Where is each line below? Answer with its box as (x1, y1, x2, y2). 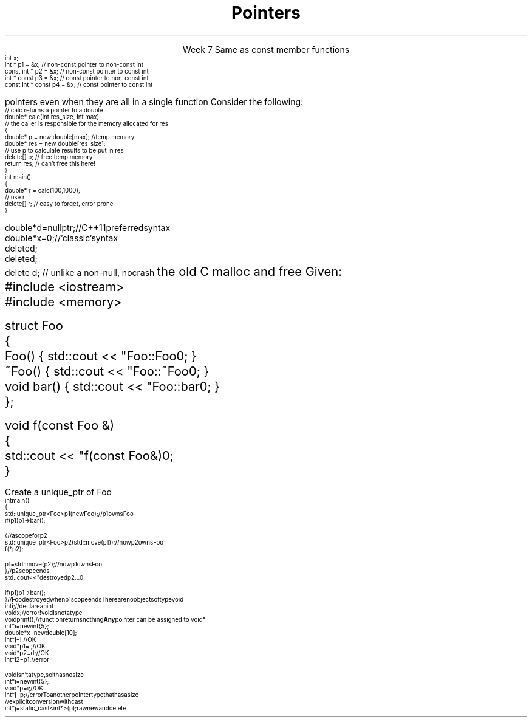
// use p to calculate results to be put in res (5, 146, 124, 154)
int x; (5, 54, 19, 61)
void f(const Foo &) (5, 417, 115, 433)
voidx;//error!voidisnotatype (5, 609, 83, 616)
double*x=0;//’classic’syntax (5, 232, 118, 243)
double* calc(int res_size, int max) (5, 113, 100, 120)
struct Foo (5, 317, 63, 333)
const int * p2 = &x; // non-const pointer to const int (5, 67, 149, 75)
